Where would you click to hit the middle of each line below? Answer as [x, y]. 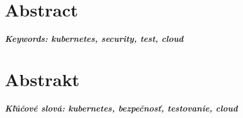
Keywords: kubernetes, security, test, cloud [94, 38]
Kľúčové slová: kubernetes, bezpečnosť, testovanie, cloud [121, 108]
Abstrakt [42, 79]
